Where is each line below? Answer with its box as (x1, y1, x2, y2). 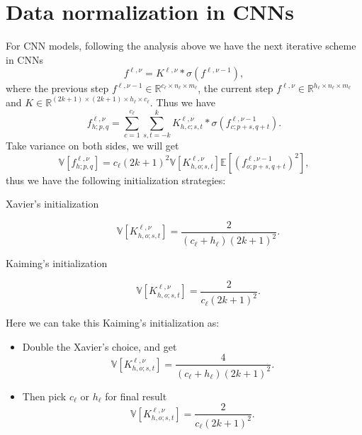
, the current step (198, 81, 273, 96)
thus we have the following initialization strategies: (6, 172, 226, 187)
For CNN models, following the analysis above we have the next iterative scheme (6, 38, 356, 53)
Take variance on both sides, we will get (6, 138, 179, 153)
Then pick (22, 388, 67, 403)
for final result (105, 388, 167, 403)
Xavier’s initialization (6, 196, 99, 211)
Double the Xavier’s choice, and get (22, 339, 177, 354)
